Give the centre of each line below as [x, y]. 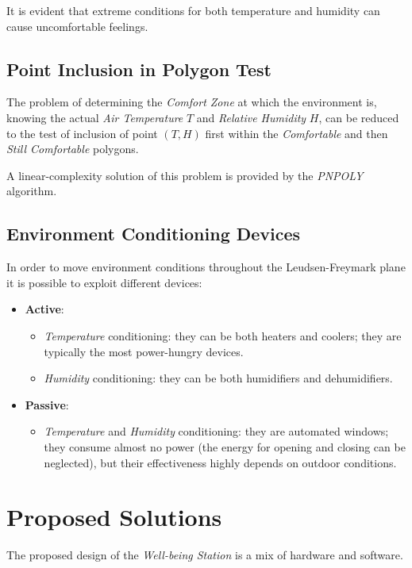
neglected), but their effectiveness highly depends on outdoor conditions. [220, 462]
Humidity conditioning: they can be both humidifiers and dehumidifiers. [218, 378]
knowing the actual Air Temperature [95, 117]
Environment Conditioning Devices [154, 234]
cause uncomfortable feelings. [77, 26]
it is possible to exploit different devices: [104, 282]
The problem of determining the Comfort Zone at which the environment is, [192, 102]
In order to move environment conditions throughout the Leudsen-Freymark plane [206, 267]
